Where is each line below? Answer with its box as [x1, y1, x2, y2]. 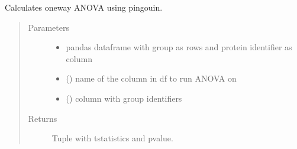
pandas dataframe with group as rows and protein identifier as [66, 41, 292, 53]
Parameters [28, 21, 69, 33]
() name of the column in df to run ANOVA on [66, 72, 237, 85]
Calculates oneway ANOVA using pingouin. [5, 1, 163, 13]
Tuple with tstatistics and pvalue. [51, 132, 173, 144]
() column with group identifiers [66, 92, 182, 104]
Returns [28, 112, 57, 124]
